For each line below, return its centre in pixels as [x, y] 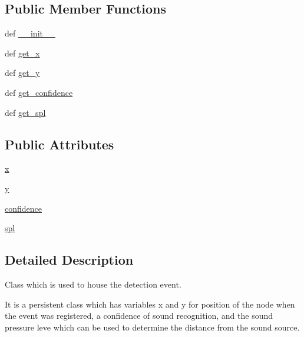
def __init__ [30, 33]
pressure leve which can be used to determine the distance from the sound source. [152, 327]
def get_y [22, 73]
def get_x [22, 53]
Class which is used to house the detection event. [93, 284]
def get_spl [25, 112]
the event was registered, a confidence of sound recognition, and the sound [139, 316]
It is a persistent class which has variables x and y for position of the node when [150, 304]
